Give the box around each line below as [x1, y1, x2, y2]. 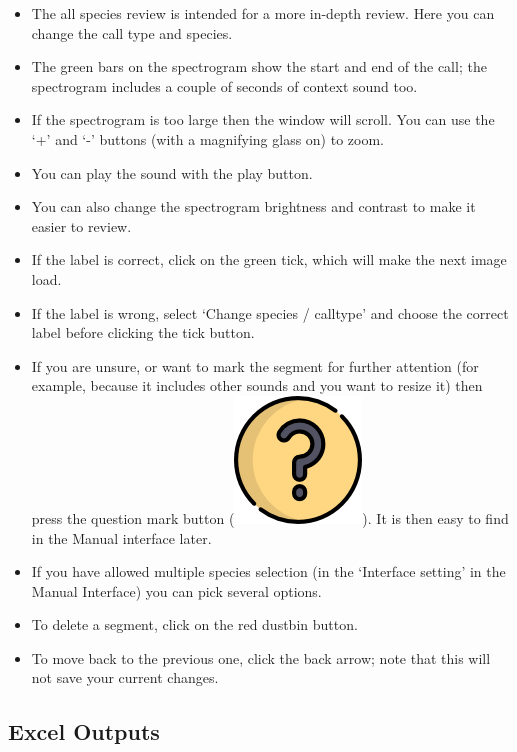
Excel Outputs [8, 716, 160, 747]
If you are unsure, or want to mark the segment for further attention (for [31, 355, 479, 376]
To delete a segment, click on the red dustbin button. [31, 614, 358, 635]
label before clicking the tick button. [31, 322, 255, 343]
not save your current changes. [31, 667, 219, 688]
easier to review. [31, 215, 132, 236]
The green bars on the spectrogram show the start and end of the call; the [31, 56, 487, 77]
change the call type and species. [31, 22, 233, 43]
